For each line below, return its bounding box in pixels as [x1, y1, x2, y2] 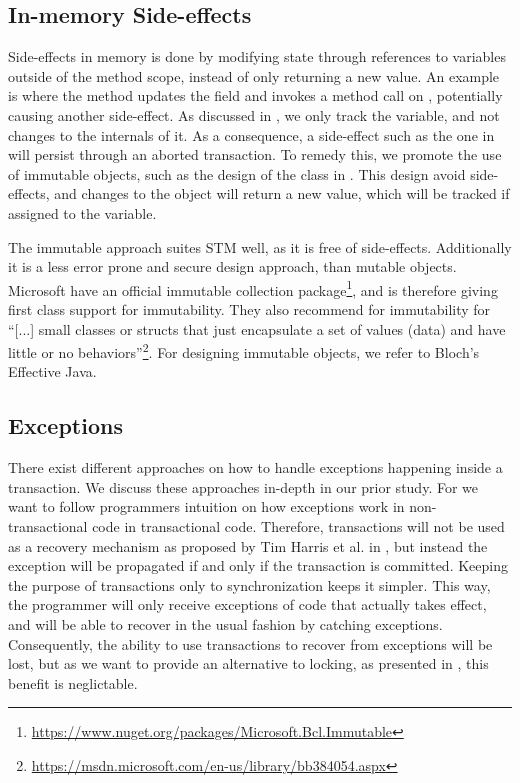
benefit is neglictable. [8, 672, 138, 693]
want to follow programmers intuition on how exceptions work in [8, 496, 405, 517]
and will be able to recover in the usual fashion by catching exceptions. [8, 613, 443, 634]
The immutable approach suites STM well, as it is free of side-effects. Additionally [8, 236, 512, 257]
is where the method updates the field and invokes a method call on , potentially [8, 85, 503, 106]
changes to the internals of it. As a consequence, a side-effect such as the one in [8, 124, 495, 145]
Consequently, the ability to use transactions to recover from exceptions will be [8, 633, 493, 654]
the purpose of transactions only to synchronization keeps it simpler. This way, [8, 574, 491, 595]
